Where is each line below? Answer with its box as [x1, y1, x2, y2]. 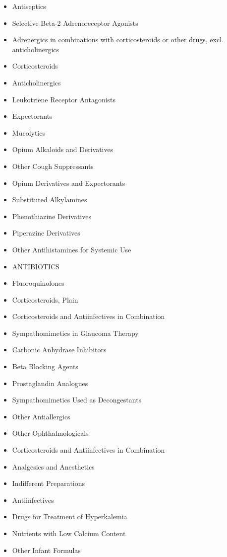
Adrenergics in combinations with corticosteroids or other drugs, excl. [12, 34, 224, 45]
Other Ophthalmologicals [12, 428, 89, 438]
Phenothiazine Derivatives [12, 211, 91, 221]
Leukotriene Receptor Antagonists [12, 94, 116, 104]
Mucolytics [12, 127, 45, 138]
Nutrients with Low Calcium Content [12, 528, 126, 538]
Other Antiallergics [12, 411, 70, 421]
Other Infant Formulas [12, 545, 81, 555]
